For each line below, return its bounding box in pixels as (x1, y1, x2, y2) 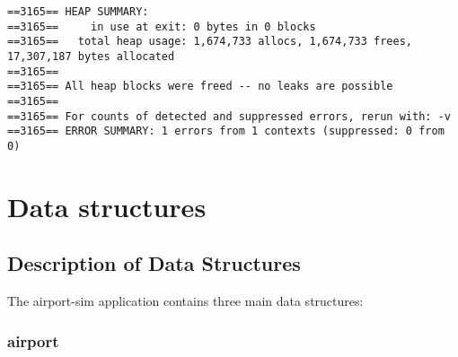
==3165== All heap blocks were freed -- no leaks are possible (7, 80, 393, 93)
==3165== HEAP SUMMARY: (7, 5, 149, 18)
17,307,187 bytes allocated (7, 49, 175, 63)
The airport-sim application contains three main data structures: (7, 292, 364, 310)
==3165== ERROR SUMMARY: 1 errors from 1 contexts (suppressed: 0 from (7, 125, 445, 138)
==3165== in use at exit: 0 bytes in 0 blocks (7, 20, 316, 33)
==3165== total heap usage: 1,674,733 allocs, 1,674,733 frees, (7, 35, 413, 48)
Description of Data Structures (7, 249, 301, 277)
